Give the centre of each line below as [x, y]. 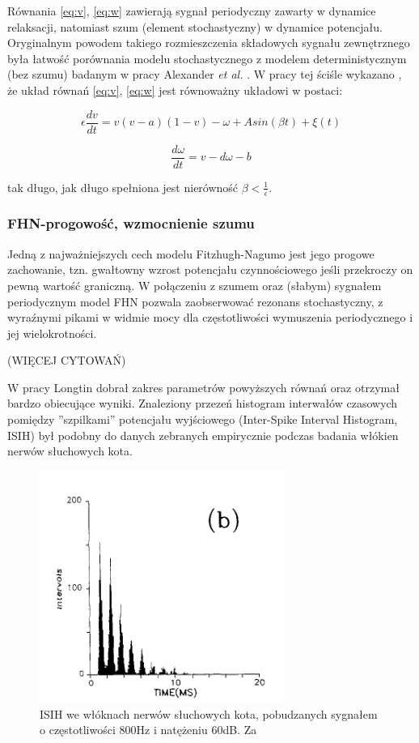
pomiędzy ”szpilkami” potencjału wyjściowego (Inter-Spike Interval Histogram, [203, 419]
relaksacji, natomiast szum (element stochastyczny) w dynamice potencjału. [195, 26]
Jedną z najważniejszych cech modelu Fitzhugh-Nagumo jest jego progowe [191, 253]
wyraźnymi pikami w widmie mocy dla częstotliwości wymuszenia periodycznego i [210, 317]
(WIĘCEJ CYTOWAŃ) [67, 360]
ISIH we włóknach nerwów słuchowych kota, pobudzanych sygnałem [209, 713]
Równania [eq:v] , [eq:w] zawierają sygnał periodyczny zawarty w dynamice [192, 11]
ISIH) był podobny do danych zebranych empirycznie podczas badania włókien [203, 435]
